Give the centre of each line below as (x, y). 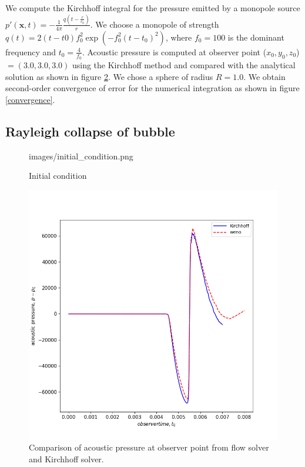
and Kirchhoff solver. (66, 458)
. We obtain (264, 76)
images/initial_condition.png (81, 156)
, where (179, 37)
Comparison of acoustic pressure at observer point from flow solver (149, 447)
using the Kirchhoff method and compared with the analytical (184, 64)
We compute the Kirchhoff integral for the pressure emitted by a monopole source (153, 8)
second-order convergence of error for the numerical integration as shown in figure (152, 88)
